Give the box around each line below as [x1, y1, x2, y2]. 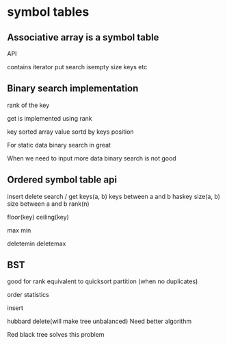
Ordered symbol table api [7, 174, 118, 186]
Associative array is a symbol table [7, 32, 159, 43]
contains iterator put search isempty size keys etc [7, 63, 148, 71]
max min [7, 226, 31, 234]
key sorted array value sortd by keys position [7, 128, 135, 136]
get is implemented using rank [7, 114, 92, 122]
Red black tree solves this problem [7, 331, 105, 339]
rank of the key [7, 101, 50, 109]
